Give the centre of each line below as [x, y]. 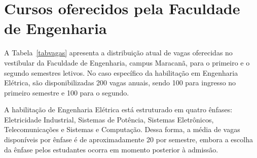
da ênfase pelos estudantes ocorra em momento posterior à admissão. [111, 149]
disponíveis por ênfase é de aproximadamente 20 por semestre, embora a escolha [128, 139]
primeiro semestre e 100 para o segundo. [67, 92]
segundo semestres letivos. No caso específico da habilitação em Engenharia [121, 72]
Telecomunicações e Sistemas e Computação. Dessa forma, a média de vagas [122, 129]
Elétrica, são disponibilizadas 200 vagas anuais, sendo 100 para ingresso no [120, 83]
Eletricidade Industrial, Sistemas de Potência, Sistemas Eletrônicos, [109, 119]
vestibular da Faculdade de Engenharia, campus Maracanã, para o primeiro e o [127, 62]
